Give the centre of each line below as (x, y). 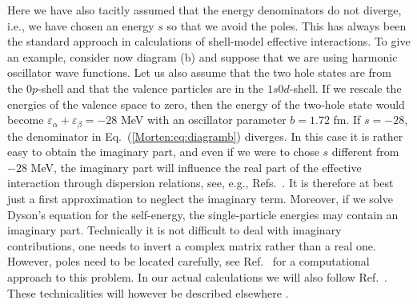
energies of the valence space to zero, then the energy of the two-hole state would (206, 104)
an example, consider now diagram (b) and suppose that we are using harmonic (202, 56)
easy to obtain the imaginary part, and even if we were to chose (163, 152)
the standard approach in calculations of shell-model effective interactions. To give (209, 41)
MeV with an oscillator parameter (203, 120)
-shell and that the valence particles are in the (151, 88)
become (26, 120)
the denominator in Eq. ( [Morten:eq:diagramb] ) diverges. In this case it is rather (205, 136)
